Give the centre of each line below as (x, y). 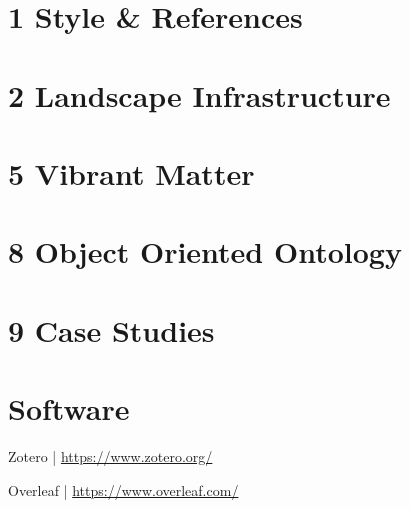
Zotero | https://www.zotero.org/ (110, 456)
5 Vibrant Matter (131, 172)
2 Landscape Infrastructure (199, 94)
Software (69, 408)
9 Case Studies (111, 329)
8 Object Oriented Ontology (205, 251)
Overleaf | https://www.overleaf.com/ (123, 489)
